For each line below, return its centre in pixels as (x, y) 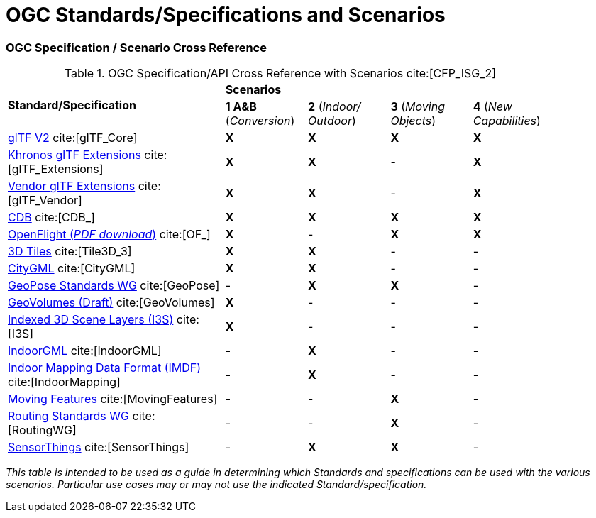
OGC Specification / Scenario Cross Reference (136, 47)
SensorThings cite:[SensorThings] (99, 447)
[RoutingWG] (42, 430)
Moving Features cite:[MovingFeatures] (113, 399)
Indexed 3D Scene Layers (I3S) (91, 320)
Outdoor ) (332, 121)
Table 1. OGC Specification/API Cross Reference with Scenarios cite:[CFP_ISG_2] (280, 73)
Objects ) (413, 121)
